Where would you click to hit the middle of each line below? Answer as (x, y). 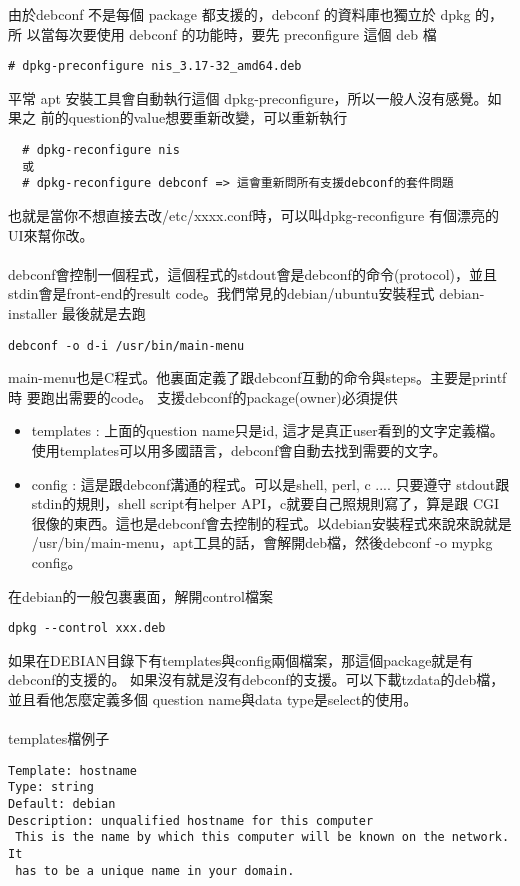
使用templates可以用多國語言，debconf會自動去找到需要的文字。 (239, 450)
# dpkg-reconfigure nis (101, 150)
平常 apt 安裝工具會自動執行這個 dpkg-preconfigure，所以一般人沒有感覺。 (248, 97)
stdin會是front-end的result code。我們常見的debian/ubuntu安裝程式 (221, 293)
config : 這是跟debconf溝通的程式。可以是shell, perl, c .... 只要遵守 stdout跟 (270, 483)
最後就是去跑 (103, 312)
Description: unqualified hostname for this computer (191, 820)
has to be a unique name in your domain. (155, 870)
